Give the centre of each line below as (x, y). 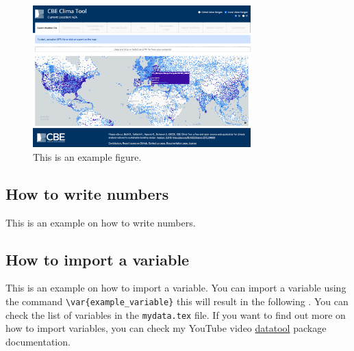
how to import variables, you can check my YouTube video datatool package (166, 328)
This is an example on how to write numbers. (101, 222)
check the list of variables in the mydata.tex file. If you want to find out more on (176, 314)
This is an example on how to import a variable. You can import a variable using (176, 288)
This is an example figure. (87, 156)
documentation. (38, 341)
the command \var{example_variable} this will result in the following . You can (177, 301)
